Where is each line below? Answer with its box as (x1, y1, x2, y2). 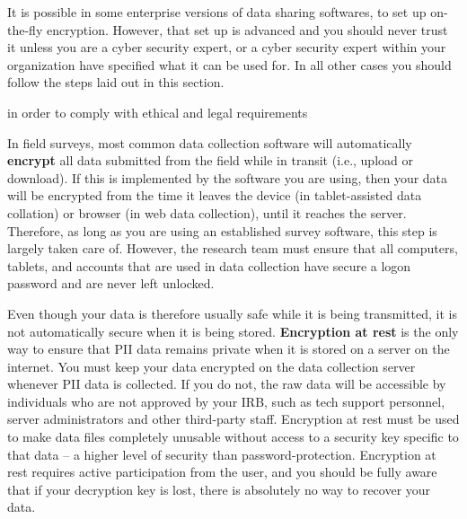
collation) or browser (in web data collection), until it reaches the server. (7, 203, 407, 222)
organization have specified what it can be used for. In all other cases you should (7, 55, 452, 74)
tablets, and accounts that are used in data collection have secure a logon (7, 256, 411, 275)
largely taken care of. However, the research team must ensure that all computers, (7, 239, 458, 258)
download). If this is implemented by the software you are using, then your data (7, 168, 448, 187)
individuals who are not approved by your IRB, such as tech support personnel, (7, 391, 445, 410)
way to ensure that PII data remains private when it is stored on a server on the (7, 339, 450, 358)
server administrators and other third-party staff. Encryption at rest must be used (7, 409, 460, 428)
